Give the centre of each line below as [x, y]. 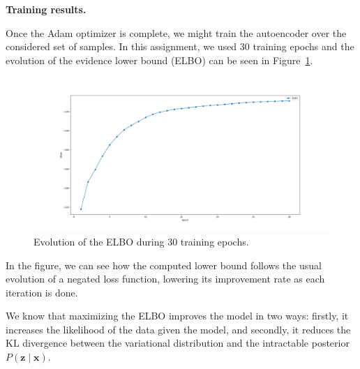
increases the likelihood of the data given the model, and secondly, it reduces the [178, 329]
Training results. [46, 9]
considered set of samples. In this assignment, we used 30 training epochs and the [180, 46]
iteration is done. [42, 292]
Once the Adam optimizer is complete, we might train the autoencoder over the [176, 32]
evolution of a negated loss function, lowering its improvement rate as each [165, 279]
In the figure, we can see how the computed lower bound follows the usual [164, 265]
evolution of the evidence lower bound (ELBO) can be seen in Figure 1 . [159, 60]
